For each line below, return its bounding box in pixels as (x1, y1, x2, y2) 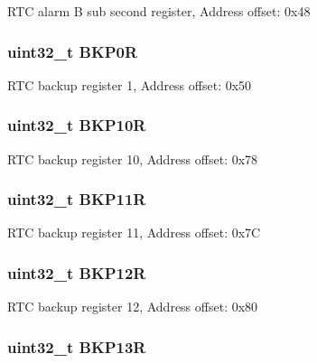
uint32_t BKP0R (7, 40, 138, 62)
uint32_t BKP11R (7, 188, 146, 210)
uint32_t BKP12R (7, 261, 146, 284)
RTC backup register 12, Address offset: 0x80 (7, 297, 258, 316)
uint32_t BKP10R (7, 114, 146, 136)
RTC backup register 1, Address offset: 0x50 (7, 75, 252, 94)
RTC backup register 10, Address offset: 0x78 (7, 149, 258, 168)
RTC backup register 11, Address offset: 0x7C (7, 223, 261, 242)
